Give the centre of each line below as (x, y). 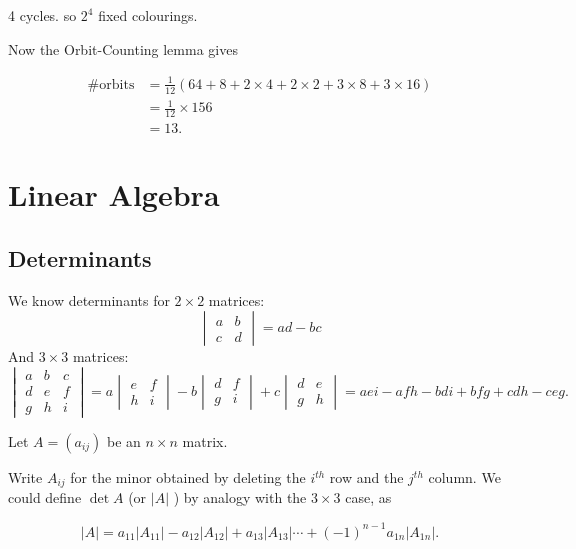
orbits (117, 84)
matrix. (205, 441)
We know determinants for (89, 299)
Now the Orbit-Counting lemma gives (123, 48)
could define (45, 497)
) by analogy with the (240, 497)
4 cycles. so (42, 15)
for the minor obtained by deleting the (188, 477)
